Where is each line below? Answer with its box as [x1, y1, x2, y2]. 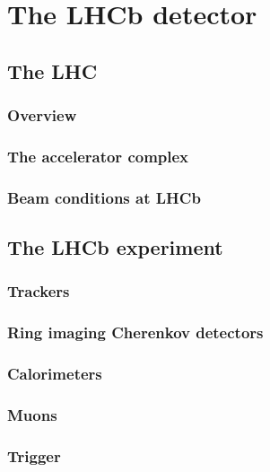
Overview [7, 104, 77, 127]
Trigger [7, 444, 61, 467]
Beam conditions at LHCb [7, 186, 201, 208]
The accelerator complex [7, 144, 189, 167]
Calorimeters [7, 363, 102, 385]
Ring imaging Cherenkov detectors [7, 321, 264, 344]
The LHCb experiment [7, 233, 223, 261]
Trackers [7, 280, 70, 302]
